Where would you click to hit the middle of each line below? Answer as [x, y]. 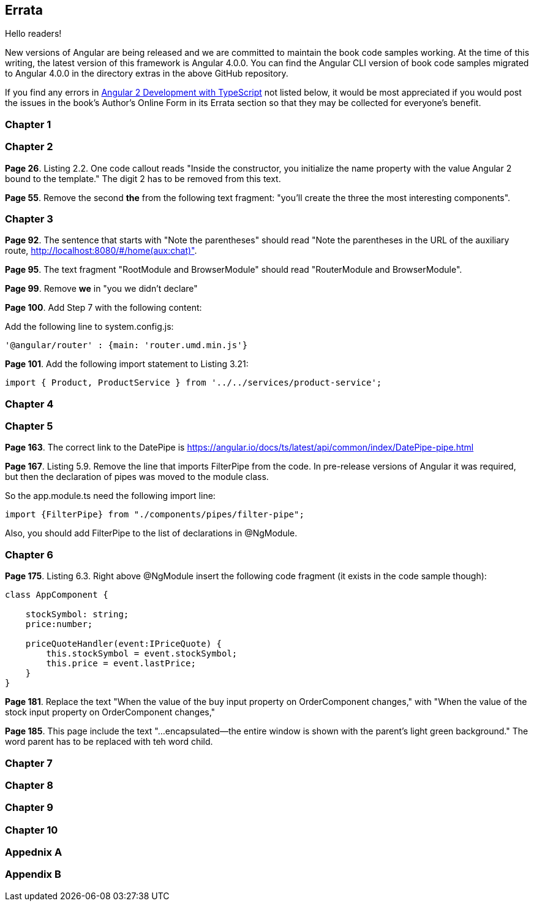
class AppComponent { [57, 595]
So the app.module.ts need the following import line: [110, 496]
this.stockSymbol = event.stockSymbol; [142, 654]
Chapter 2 [29, 147]
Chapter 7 [29, 763]
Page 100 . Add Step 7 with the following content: [103, 308]
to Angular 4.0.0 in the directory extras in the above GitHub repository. [147, 74]
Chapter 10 [32, 830]
